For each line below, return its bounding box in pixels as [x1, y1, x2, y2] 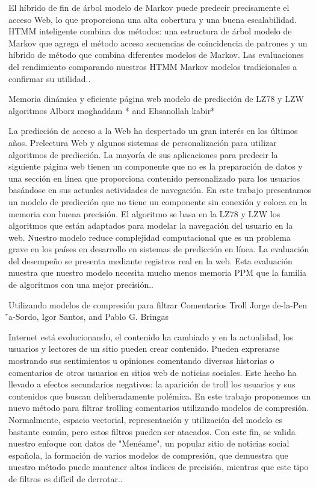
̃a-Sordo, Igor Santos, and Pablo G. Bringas [8, 310, 169, 323]
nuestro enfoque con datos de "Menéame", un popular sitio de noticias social [8, 437, 290, 450]
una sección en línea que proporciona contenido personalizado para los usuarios [8, 171, 300, 184]
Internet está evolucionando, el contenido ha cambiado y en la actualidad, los [8, 330, 293, 343]
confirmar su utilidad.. [8, 72, 91, 84]
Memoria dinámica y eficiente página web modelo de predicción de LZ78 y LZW [8, 92, 304, 105]
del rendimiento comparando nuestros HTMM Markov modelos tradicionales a [8, 60, 297, 72]
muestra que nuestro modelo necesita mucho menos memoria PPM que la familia [8, 266, 307, 279]
